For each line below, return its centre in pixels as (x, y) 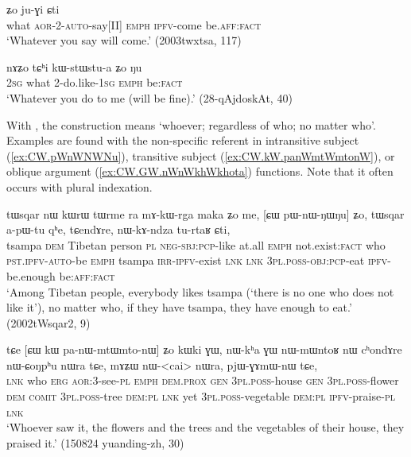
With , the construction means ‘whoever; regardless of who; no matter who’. (191, 124)
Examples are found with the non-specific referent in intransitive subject (183, 140)
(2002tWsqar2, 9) (48, 322)
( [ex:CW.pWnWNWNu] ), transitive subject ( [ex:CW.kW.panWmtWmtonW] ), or (201, 155)
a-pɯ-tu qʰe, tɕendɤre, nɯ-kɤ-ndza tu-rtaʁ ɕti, (118, 229)
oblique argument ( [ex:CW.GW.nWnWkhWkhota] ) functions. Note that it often (200, 171)
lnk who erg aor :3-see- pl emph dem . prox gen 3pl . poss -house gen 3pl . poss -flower (203, 380)
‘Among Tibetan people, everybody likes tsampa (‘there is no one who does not (200, 291)
